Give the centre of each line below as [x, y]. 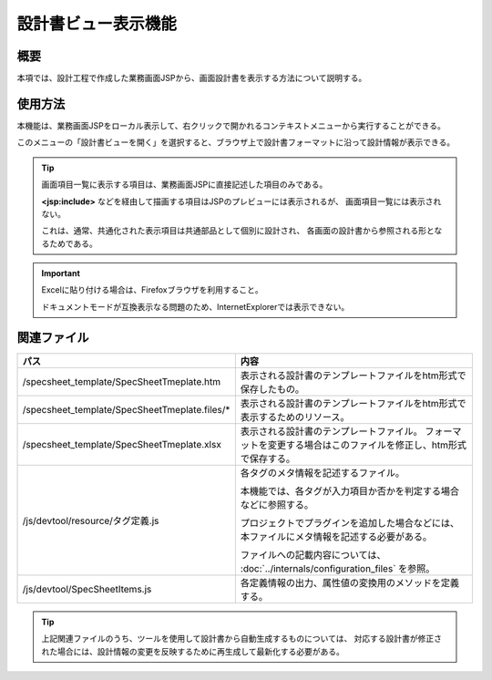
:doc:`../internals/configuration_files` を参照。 [338, 568]
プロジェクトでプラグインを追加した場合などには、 [350, 522]
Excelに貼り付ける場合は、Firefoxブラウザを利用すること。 [152, 290]
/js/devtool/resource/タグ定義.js [91, 520]
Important [61, 273]
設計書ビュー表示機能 [97, 24]
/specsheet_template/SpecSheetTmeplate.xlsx [122, 444]
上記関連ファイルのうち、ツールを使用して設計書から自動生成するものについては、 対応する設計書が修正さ [241, 639]
